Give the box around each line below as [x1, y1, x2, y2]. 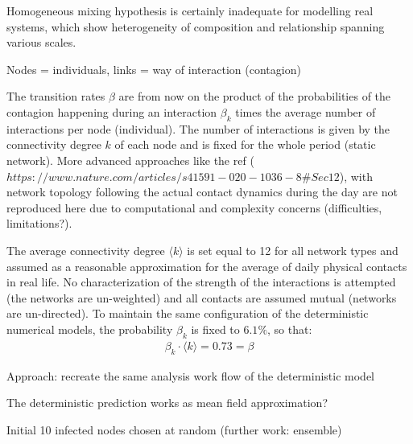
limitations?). [6, 215, 72, 232]
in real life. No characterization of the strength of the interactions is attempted [6, 273, 396, 290]
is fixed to [191, 320, 240, 337]
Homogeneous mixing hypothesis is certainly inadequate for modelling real [6, 2, 374, 18]
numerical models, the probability [6, 320, 173, 337]
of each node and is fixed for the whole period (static [114, 136, 376, 153]
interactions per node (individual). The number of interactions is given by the [6, 120, 390, 137]
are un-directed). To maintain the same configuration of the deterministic [6, 305, 369, 322]
